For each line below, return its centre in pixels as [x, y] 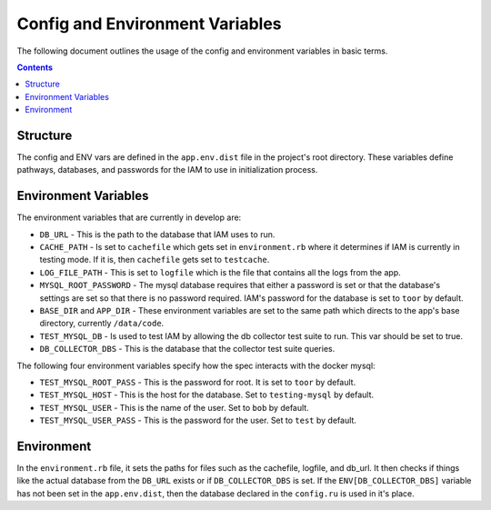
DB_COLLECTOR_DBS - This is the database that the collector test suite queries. [187, 349]
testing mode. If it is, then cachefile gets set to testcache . [155, 260]
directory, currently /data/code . [102, 324]
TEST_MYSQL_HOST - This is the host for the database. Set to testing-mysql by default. [207, 395]
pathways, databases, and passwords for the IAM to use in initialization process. [167, 170]
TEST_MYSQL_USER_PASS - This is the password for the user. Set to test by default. [198, 420]
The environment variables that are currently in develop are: [129, 217]
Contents [35, 67]
